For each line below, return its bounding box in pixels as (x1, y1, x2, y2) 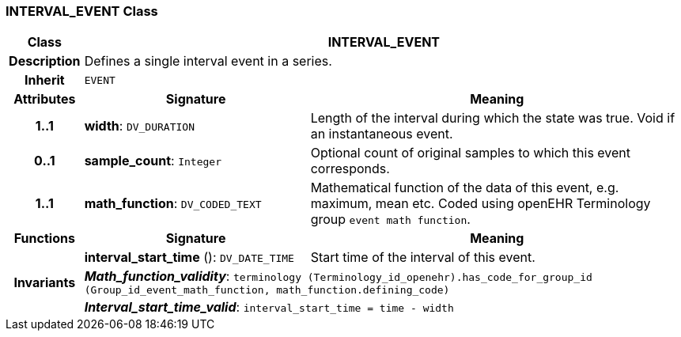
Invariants (13, 274, 76, 290)
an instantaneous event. (310, 126, 453, 142)
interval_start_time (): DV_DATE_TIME (84, 249, 294, 266)
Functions (13, 230, 75, 247)
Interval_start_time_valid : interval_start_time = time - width (84, 299, 454, 316)
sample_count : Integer (84, 153, 221, 169)
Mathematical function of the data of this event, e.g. (310, 180, 619, 196)
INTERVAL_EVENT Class (6, 3, 158, 19)
